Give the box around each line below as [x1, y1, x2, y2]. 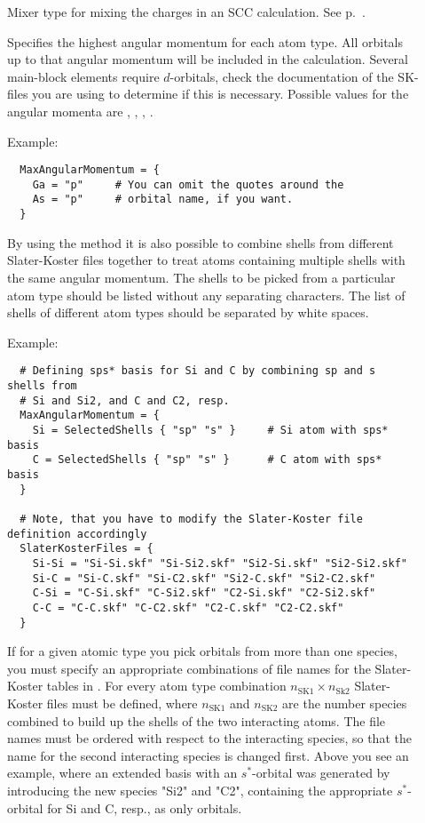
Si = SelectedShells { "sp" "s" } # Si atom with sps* [32, 423, 389, 436]
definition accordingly [7, 527, 147, 540]
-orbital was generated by [252, 763, 390, 782]
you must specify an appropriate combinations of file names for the [7, 659, 371, 677]
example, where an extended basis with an [7, 763, 238, 782]
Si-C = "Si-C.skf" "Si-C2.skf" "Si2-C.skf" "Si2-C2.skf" [32, 571, 376, 585]
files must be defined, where [46, 693, 198, 712]
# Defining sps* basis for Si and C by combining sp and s [20, 364, 376, 378]
